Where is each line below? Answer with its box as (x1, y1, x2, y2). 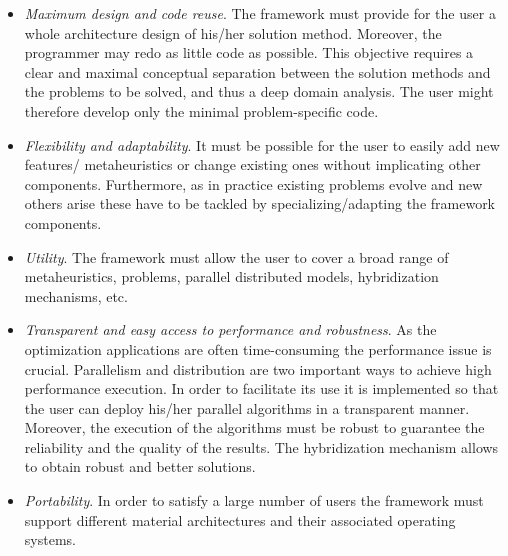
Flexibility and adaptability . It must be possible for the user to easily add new (24, 134, 500, 155)
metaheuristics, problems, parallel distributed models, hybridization (24, 266, 439, 287)
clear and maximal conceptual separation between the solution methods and (24, 61, 491, 82)
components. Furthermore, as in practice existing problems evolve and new (24, 173, 483, 194)
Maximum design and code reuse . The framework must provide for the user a (24, 3, 496, 23)
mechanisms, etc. (24, 285, 128, 306)
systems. (24, 529, 76, 550)
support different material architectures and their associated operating (24, 509, 456, 530)
